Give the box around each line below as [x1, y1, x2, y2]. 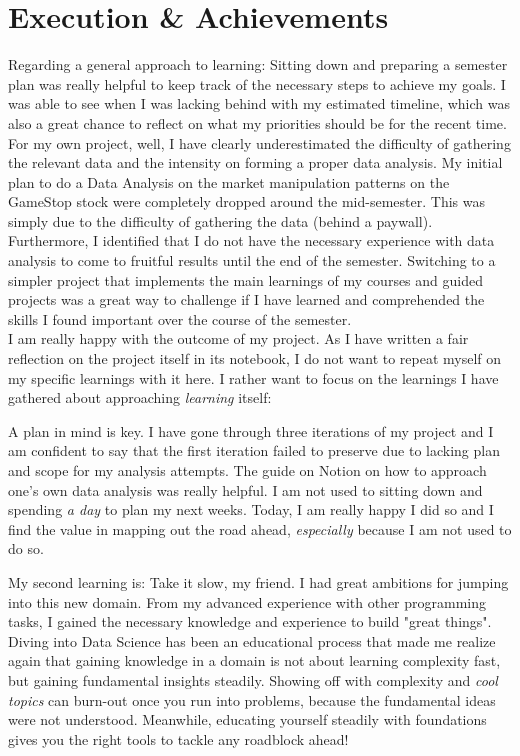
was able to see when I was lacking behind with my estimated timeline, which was [8, 93, 510, 114]
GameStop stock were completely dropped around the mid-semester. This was [8, 191, 485, 212]
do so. [8, 538, 44, 559]
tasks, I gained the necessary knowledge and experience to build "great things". [8, 611, 492, 632]
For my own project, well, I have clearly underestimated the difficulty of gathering [8, 132, 511, 153]
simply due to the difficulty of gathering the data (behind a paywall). [8, 210, 433, 231]
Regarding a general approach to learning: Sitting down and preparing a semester [8, 54, 508, 75]
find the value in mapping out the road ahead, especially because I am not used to [8, 518, 512, 539]
